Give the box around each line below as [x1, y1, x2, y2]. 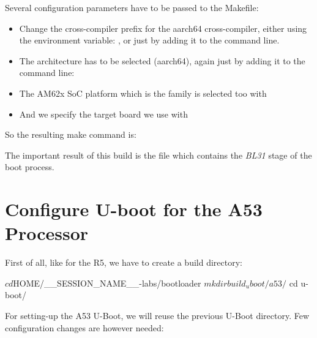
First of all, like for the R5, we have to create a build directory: [5, 256, 242, 269]
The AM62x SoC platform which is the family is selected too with [19, 86, 267, 99]
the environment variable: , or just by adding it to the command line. [19, 34, 280, 47]
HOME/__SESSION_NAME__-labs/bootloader [13, 276, 201, 289]
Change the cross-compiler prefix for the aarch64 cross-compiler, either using [19, 21, 307, 34]
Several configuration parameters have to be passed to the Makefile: [5, 1, 259, 13]
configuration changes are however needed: [5, 321, 164, 334]
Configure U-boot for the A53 [5, 197, 263, 222]
